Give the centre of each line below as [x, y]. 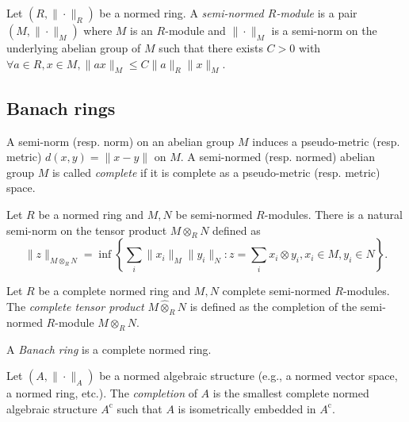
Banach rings [61, 107]
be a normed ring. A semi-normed [182, 13]
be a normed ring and [91, 214]
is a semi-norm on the [324, 30]
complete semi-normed [277, 291]
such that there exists [211, 48]
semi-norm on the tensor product [87, 230]
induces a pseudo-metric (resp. [326, 141]
